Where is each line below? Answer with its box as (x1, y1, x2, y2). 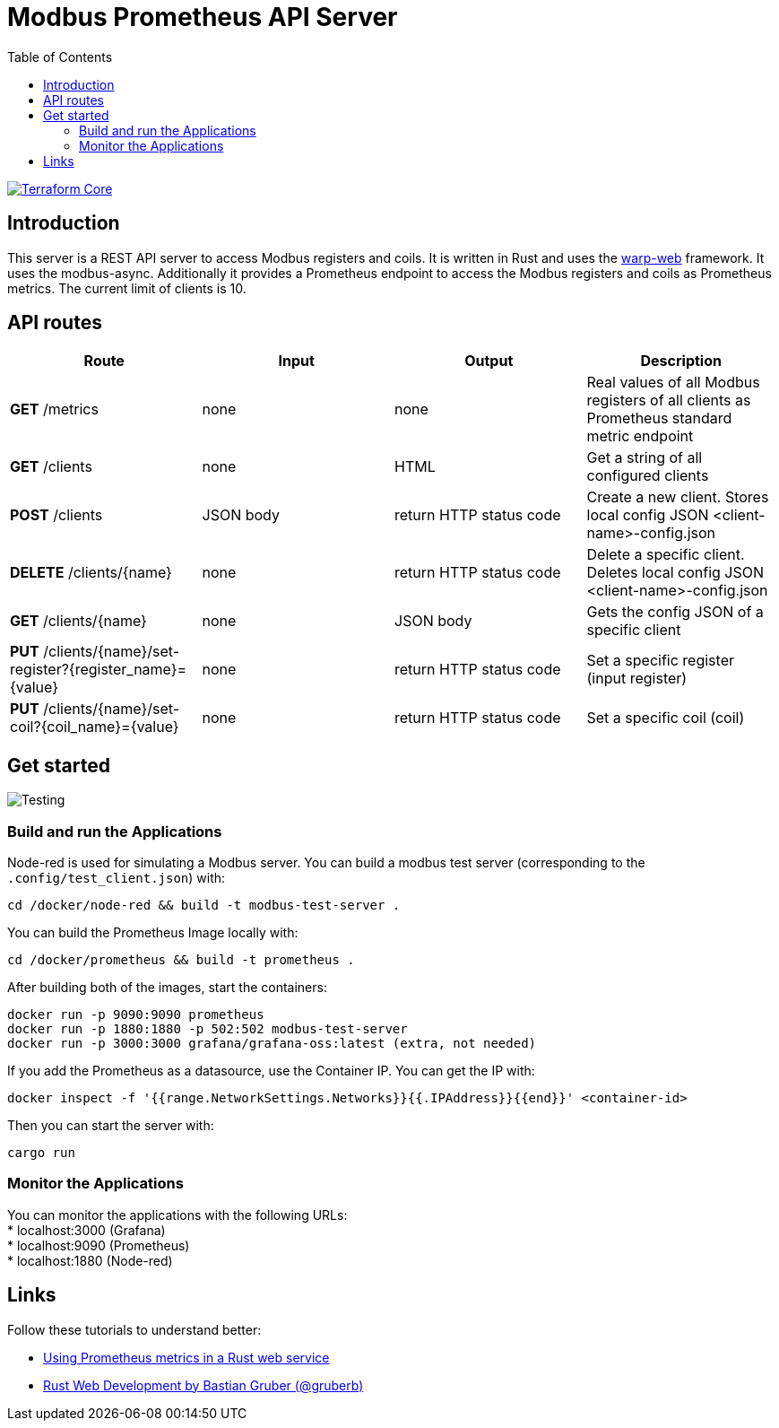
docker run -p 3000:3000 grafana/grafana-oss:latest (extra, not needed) (7, 1036, 537, 1051)
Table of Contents (7, 48, 113, 65)
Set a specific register (586, 651, 734, 670)
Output (464, 352, 514, 370)
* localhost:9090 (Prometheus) (7, 1237, 190, 1253)
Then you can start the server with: (7, 1118, 214, 1134)
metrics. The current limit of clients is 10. (7, 280, 247, 296)
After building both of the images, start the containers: (7, 980, 327, 996)
